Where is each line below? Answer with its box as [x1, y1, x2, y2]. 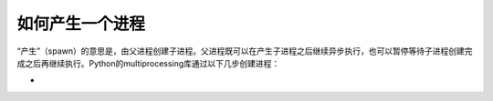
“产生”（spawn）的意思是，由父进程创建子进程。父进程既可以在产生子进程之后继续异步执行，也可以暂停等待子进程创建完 [16, 45, 474, 56]
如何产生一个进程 [16, 14, 146, 34]
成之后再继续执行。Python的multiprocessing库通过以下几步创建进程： [16, 57, 280, 68]
